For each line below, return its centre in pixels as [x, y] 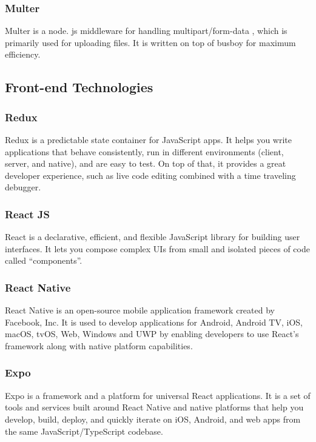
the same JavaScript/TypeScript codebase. [84, 431]
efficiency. [23, 54]
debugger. [23, 187]
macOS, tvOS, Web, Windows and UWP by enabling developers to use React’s [152, 334]
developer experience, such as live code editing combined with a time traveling [150, 175]
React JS [27, 214]
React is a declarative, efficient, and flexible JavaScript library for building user [153, 237]
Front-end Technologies [79, 87]
